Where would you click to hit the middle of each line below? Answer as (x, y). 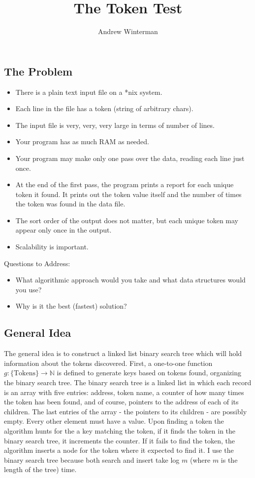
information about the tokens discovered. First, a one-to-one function (108, 363)
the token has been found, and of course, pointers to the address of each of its (121, 402)
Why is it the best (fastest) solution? (71, 306)
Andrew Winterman (128, 31)
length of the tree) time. (40, 469)
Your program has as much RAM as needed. (82, 141)
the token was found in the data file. (70, 204)
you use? (29, 289)
